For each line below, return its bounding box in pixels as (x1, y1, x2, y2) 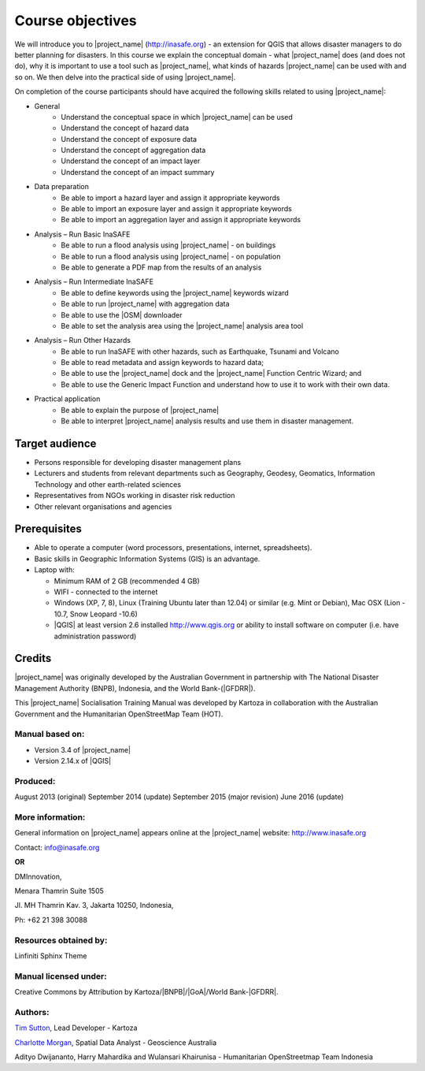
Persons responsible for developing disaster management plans (34, 457, 242, 467)
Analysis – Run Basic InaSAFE (34, 229, 131, 239)
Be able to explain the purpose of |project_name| (61, 405, 220, 415)
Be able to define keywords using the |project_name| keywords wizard (61, 288, 289, 297)
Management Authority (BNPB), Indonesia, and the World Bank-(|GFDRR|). (14, 683, 256, 693)
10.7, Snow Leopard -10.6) (54, 609, 138, 619)
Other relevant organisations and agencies (34, 501, 172, 511)
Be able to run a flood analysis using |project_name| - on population (61, 251, 281, 261)
